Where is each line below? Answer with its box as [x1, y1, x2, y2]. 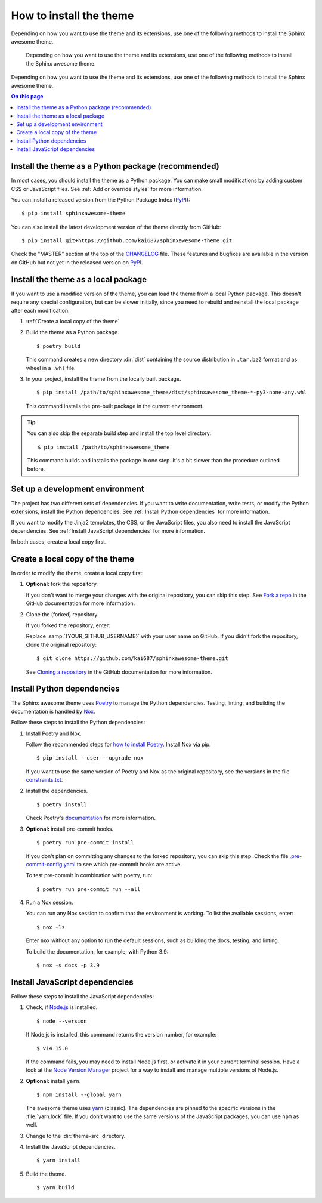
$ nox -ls [36, 924, 65, 930]
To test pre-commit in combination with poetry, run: [26, 872, 153, 879]
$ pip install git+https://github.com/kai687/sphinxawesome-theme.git [21, 237, 233, 244]
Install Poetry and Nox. [26, 730, 82, 737]
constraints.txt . [26, 776, 63, 784]
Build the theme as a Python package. [26, 329, 119, 336]
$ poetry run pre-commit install [36, 839, 134, 846]
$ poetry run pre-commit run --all [36, 886, 141, 892]
